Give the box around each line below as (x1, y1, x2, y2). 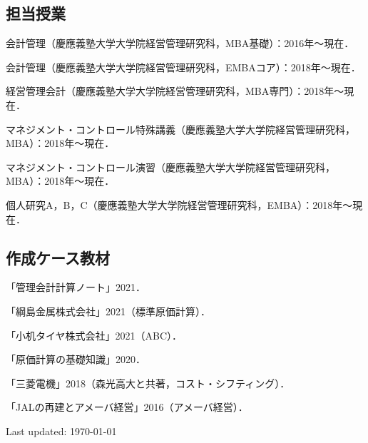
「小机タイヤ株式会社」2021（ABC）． (6, 327, 183, 342)
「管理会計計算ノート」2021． (6, 280, 145, 295)
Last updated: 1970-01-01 (6, 423, 117, 438)
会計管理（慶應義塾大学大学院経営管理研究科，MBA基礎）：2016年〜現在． (6, 36, 354, 51)
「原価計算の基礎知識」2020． (6, 352, 145, 367)
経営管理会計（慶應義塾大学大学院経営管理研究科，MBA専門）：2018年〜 (6, 83, 344, 98)
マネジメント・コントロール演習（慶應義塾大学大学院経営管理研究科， (6, 159, 335, 174)
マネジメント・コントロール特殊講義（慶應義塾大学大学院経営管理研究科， (6, 121, 355, 136)
